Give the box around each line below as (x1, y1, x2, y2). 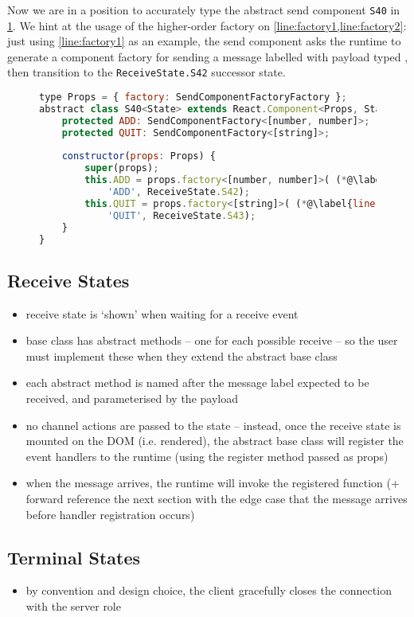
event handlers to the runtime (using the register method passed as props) (25, 447, 389, 464)
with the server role (25, 598, 121, 614)
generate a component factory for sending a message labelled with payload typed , (7, 48, 408, 64)
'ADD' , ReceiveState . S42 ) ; (107, 186, 250, 198)
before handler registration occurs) (25, 506, 195, 522)
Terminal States (7, 545, 141, 569)
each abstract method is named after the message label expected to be (25, 374, 369, 391)
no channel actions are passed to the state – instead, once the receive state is (25, 416, 401, 433)
